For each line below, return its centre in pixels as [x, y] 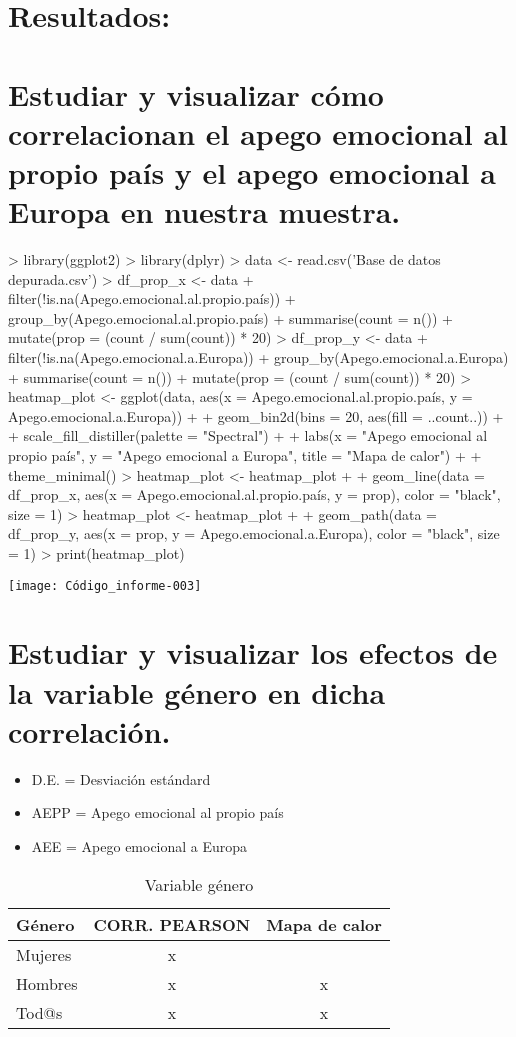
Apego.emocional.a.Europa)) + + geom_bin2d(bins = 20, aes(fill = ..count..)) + [256, 415]
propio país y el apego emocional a [252, 171]
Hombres [47, 983]
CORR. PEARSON [172, 924]
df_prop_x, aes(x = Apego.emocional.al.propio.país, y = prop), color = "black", [254, 494]
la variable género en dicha [197, 691]
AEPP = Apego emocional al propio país [157, 812]
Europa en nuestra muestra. [204, 211]
